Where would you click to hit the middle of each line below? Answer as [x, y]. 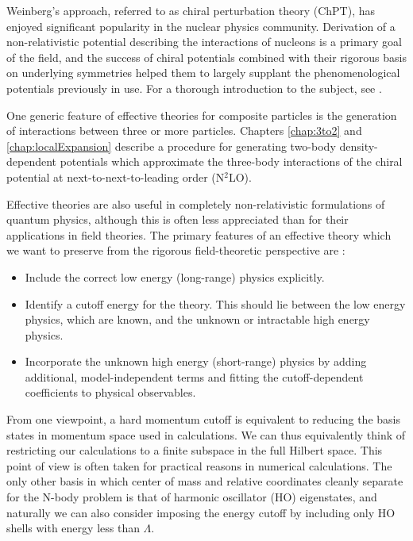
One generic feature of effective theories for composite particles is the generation [202, 115]
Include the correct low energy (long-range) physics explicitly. [175, 276]
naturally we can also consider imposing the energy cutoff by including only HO [201, 512]
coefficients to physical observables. [110, 392]
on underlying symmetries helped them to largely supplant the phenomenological [203, 73]
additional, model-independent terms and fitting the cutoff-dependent [194, 376]
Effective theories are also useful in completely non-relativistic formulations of [196, 203]
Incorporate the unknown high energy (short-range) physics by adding [196, 361]
